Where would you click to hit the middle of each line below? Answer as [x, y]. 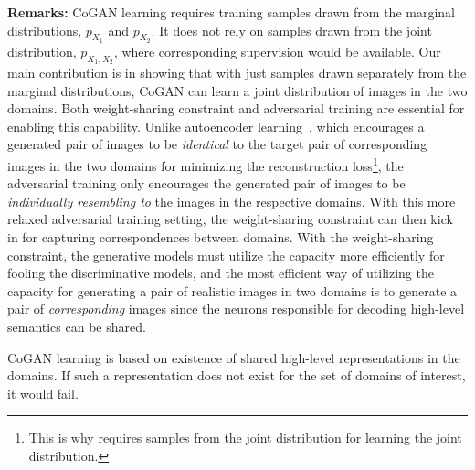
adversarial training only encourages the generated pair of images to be [206, 183]
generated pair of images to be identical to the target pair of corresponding [217, 144]
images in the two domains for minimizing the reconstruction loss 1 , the [206, 164]
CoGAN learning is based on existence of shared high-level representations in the [234, 357]
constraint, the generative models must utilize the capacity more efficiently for [226, 255]
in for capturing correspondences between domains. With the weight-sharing [221, 237]
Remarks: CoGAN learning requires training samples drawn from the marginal [232, 12]
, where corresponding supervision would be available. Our [277, 51]
